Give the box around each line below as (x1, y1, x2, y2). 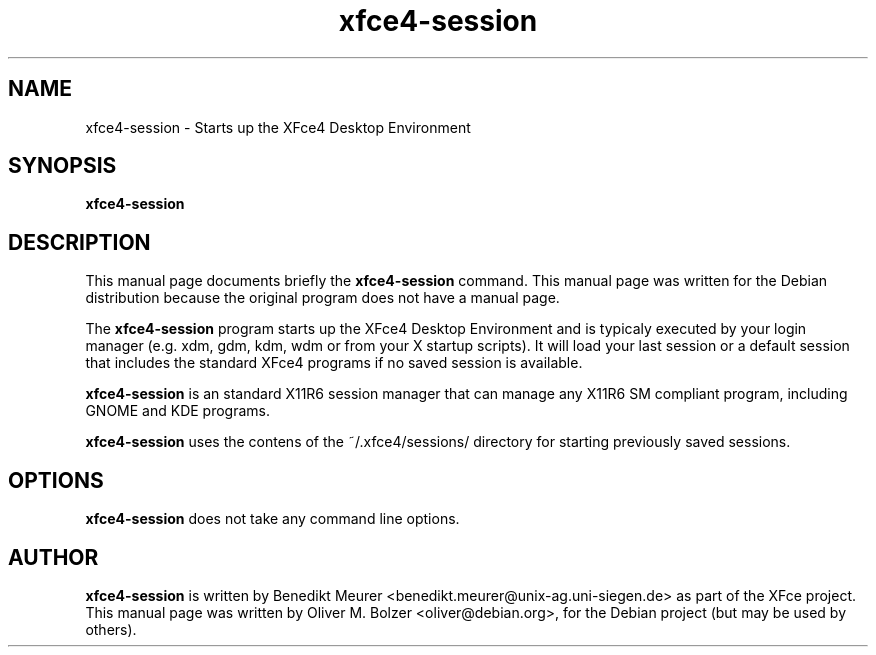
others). (85, 620, 137, 638)
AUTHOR (8, 544, 99, 570)
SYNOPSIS (8, 153, 117, 179)
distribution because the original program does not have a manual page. (85, 289, 560, 307)
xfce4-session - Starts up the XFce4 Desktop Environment (85, 118, 471, 136)
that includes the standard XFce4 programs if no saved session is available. (85, 354, 583, 372)
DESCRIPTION (8, 229, 151, 255)
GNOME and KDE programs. (85, 402, 271, 420)
